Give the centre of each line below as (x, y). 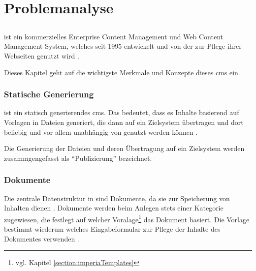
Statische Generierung (49, 94)
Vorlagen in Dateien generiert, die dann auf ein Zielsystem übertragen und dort (124, 122)
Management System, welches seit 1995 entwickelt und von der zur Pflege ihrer (123, 46)
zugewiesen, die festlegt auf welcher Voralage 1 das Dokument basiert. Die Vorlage (127, 218)
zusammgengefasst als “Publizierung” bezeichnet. (78, 158)
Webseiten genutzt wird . (42, 55)
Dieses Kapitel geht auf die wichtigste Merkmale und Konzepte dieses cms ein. (122, 72)
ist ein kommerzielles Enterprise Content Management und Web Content (114, 36)
